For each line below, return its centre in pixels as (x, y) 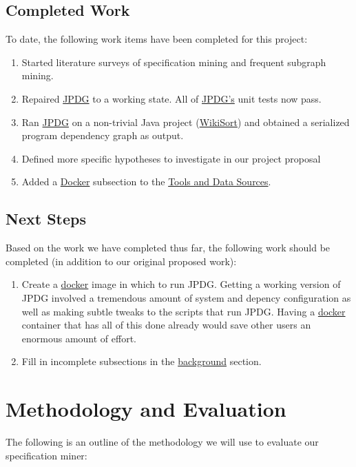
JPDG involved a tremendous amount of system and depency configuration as (186, 297)
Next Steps (46, 219)
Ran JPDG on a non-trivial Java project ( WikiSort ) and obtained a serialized (186, 122)
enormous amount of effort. (79, 338)
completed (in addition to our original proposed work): (121, 261)
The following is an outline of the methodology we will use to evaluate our (162, 442)
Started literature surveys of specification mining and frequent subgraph (174, 62)
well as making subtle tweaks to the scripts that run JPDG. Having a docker (184, 311)
